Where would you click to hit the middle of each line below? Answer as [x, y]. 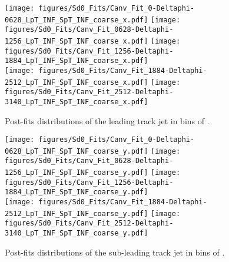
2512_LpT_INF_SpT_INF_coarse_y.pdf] [77, 213]
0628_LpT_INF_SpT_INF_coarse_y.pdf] [77, 151]
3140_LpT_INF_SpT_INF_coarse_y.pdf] [77, 233]
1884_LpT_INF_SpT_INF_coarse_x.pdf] [77, 61]
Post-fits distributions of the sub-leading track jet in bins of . [115, 252]
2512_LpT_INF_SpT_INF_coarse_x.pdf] [77, 82]
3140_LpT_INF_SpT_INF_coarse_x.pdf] [77, 102]
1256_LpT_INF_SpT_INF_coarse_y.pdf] [77, 173]
